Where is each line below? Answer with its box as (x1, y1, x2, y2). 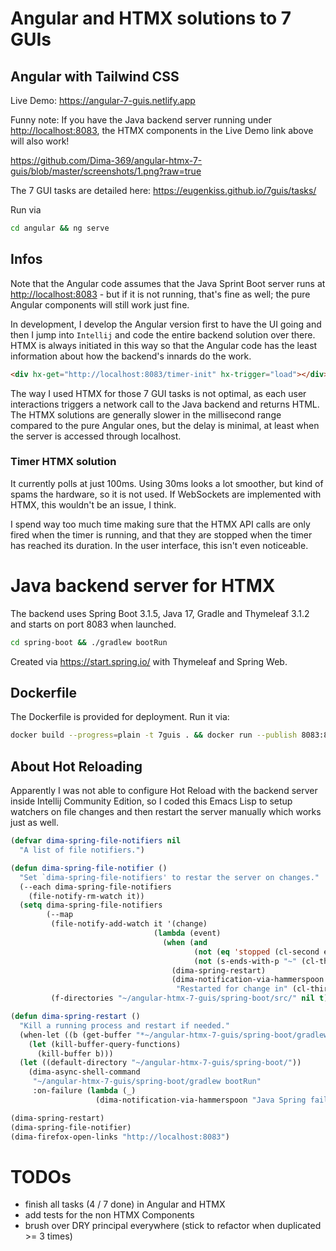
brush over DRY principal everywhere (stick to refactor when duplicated (24, 1220, 322, 1232)
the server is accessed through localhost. (10, 430, 182, 442)
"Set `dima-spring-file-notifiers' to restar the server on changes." (19, 872, 320, 882)
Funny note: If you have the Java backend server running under (10, 114, 273, 126)
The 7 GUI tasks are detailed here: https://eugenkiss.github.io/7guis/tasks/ (10, 185, 317, 196)
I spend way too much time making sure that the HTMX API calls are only (10, 518, 311, 530)
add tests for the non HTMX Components (24, 1209, 195, 1221)
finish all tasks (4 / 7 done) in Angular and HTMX (24, 1198, 226, 1211)
